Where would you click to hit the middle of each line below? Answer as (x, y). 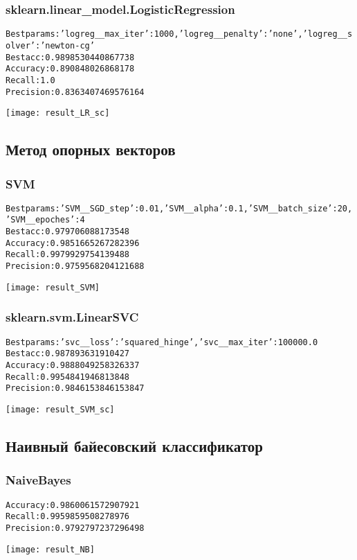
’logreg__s (328, 34)
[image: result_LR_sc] (58, 113)
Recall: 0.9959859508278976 (67, 517)
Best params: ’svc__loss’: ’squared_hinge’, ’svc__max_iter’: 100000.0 (162, 342)
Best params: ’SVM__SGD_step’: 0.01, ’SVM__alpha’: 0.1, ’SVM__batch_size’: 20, (179, 208)
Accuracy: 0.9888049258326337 (73, 365)
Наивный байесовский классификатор (134, 445)
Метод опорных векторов (91, 149)
